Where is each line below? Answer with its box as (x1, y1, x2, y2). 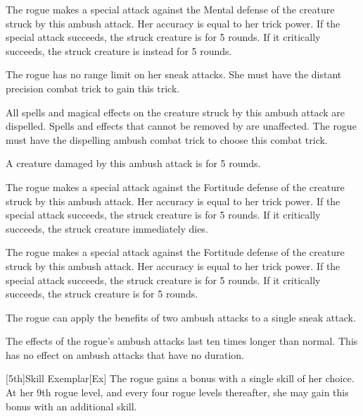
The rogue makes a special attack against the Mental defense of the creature (6, 2, 335, 16)
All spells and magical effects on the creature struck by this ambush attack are (6, 104, 345, 119)
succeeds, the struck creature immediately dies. (6, 221, 208, 235)
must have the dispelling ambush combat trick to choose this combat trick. (6, 132, 328, 147)
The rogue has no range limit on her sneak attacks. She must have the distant (6, 67, 342, 82)
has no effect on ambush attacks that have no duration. (6, 347, 244, 362)
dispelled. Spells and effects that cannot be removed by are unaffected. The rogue (6, 118, 357, 133)
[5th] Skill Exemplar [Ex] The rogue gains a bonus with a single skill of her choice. (6, 371, 355, 386)
